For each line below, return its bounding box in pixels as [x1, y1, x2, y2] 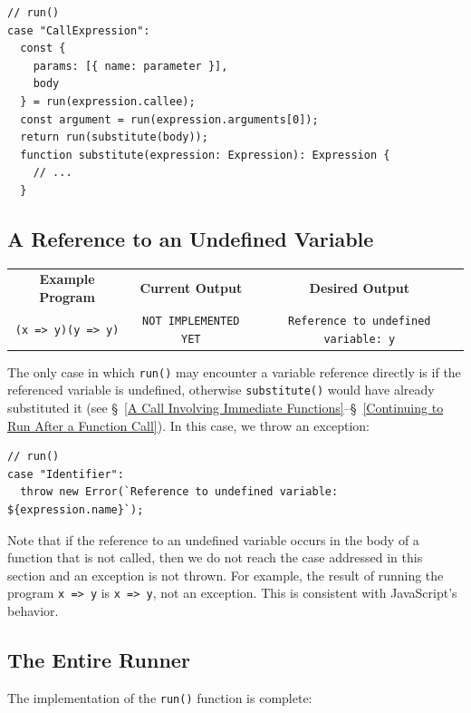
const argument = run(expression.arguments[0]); [20, 112, 319, 126]
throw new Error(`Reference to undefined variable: [20, 485, 339, 499]
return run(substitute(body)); [20, 131, 208, 144]
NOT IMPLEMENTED [142, 314, 240, 327]
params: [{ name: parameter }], [33, 59, 228, 73]
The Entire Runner [7, 646, 190, 674]
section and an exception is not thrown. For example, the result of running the [7, 565, 444, 584]
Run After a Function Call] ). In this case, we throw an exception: [7, 415, 370, 435]
